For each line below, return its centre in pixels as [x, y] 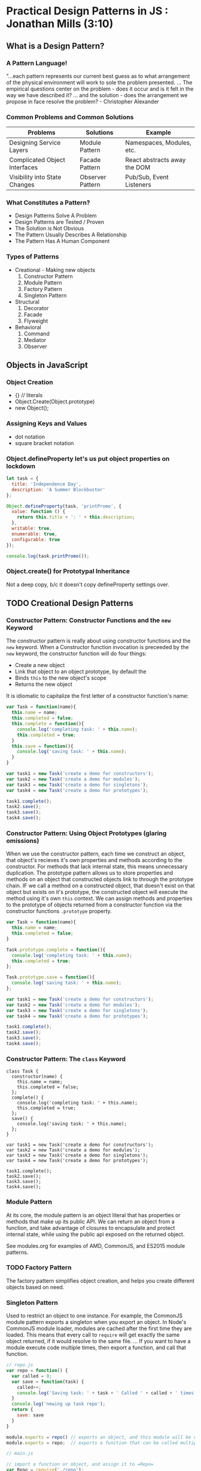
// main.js [20, 1454]
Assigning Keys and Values [47, 424]
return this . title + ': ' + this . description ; [76, 517]
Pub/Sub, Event [147, 177]
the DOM [138, 167]
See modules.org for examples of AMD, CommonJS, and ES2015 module [96, 1245]
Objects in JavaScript [47, 365]
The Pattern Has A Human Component [62, 241]
